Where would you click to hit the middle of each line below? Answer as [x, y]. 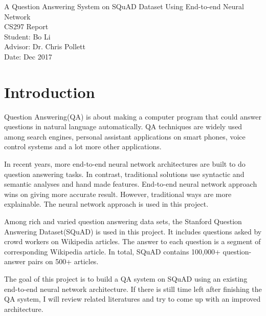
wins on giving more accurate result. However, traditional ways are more [118, 194]
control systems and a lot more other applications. [83, 146]
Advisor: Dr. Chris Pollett [45, 46]
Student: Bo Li [27, 36]
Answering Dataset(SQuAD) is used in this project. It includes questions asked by [133, 231]
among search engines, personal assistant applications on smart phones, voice [125, 136]
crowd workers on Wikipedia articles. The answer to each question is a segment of [132, 241]
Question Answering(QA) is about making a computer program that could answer [133, 116]
